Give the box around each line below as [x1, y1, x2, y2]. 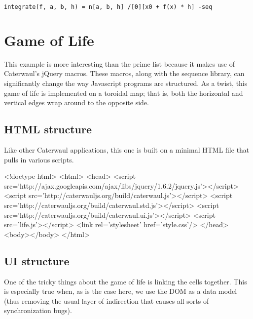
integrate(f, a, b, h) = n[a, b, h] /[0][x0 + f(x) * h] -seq [4, 3, 213, 10]
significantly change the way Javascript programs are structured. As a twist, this [4, 78, 248, 88]
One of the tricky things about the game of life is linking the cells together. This [4, 276, 247, 286]
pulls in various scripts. [4, 154, 74, 164]
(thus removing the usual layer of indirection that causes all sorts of [4, 295, 209, 306]
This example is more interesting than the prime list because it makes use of [4, 58, 235, 69]
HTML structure [4, 121, 92, 137]
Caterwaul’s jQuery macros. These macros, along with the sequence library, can [4, 68, 245, 79]
